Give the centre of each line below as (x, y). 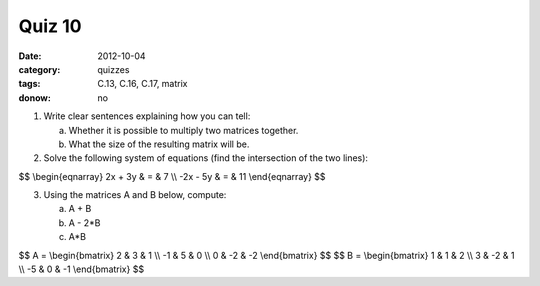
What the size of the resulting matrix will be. (159, 144)
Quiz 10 (50, 26)
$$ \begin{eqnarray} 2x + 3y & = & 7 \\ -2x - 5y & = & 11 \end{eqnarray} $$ (172, 176)
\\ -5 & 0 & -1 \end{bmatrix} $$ (81, 269)
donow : (35, 97)
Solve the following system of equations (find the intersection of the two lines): (206, 158)
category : (39, 69)
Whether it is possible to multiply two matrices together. (183, 130)
